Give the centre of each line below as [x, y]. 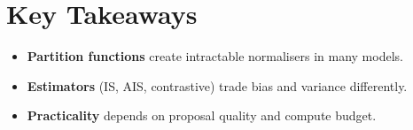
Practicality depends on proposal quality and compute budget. [202, 115]
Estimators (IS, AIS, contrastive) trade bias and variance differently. [217, 85]
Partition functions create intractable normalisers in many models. [215, 56]
